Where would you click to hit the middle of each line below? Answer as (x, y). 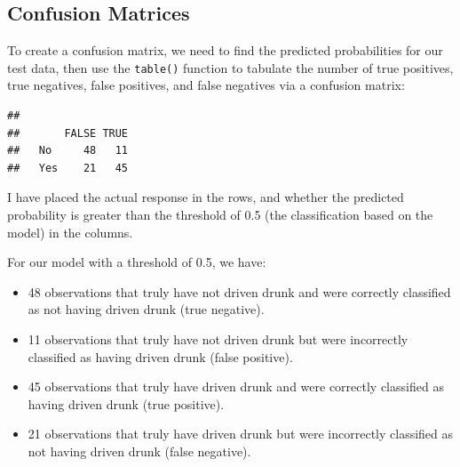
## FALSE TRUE (68, 133)
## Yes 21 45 (68, 168)
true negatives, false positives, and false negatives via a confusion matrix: (206, 85)
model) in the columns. (70, 232)
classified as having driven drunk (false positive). (160, 356)
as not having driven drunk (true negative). (146, 309)
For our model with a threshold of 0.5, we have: (137, 262)
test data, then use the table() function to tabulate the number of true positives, (230, 67)
